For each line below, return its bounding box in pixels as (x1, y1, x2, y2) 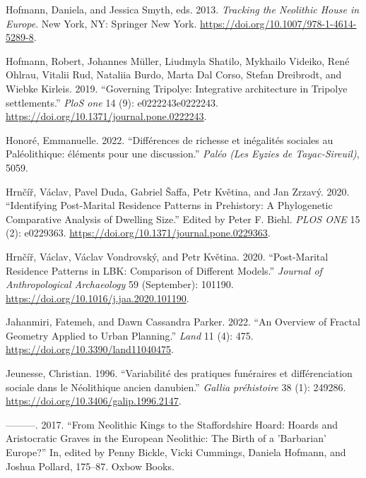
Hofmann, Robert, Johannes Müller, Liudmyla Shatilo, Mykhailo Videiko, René (6, 53, 350, 68)
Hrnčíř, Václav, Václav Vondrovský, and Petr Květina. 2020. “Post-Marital (6, 249, 329, 263)
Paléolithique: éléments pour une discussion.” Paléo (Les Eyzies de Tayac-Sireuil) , (6, 146, 360, 161)
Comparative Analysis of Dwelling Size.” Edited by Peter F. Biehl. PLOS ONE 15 (6, 211, 360, 226)
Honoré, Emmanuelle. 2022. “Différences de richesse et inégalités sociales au (6, 132, 333, 147)
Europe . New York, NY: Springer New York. (6, 16, 197, 30)
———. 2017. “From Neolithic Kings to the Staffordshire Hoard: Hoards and (6, 417, 338, 431)
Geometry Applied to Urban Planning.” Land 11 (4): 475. (6, 328, 254, 342)
